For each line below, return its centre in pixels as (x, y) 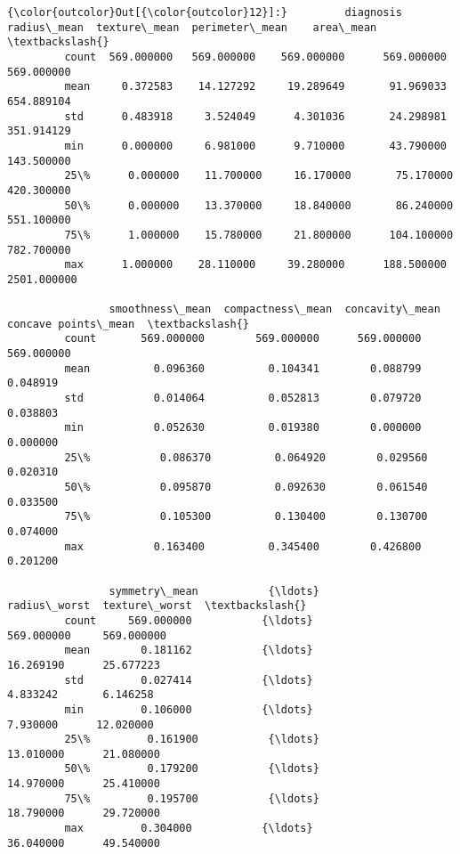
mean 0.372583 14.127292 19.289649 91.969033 (255, 87)
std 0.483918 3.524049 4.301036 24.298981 (255, 116)
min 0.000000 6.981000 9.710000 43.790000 (255, 146)
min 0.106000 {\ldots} (189, 709)
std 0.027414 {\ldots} (189, 680)
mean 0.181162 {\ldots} (189, 651)
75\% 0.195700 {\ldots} (192, 798)
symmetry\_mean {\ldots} (214, 591)
